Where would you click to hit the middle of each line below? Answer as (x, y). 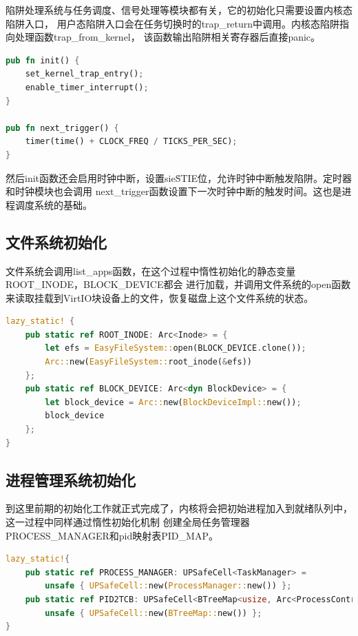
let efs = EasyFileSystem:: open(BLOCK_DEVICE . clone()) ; (176, 348)
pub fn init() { (43, 60)
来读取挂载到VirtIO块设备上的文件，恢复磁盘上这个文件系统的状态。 (160, 297)
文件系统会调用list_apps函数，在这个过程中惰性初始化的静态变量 (151, 270)
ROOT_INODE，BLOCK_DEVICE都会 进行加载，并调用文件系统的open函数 (178, 284)
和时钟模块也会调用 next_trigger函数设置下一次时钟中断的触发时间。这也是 (174, 191)
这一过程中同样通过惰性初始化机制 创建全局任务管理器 (128, 522)
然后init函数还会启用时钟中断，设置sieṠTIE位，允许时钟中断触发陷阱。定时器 (179, 177)
